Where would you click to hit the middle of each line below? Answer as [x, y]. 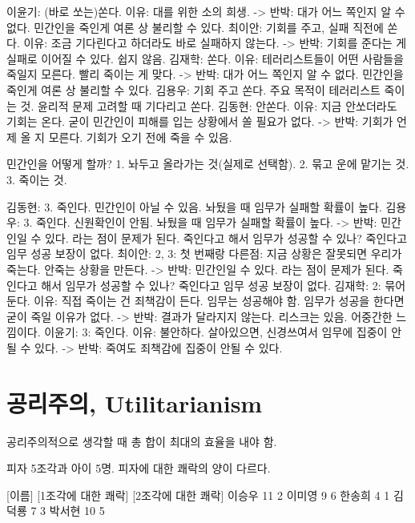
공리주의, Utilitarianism [135, 402]
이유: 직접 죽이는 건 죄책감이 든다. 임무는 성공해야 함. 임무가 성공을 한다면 [219, 301]
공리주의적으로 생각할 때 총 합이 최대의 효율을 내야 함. [142, 441]
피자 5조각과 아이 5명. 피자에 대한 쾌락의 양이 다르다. [139, 468]
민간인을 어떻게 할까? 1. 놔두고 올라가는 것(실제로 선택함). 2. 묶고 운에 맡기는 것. [208, 164]
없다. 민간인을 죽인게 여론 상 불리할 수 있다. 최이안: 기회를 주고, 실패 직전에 [195, 27]
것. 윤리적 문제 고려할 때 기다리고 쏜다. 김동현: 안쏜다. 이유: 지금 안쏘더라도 [209, 105]
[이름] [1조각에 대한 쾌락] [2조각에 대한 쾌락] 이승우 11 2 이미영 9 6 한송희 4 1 [198, 495]
